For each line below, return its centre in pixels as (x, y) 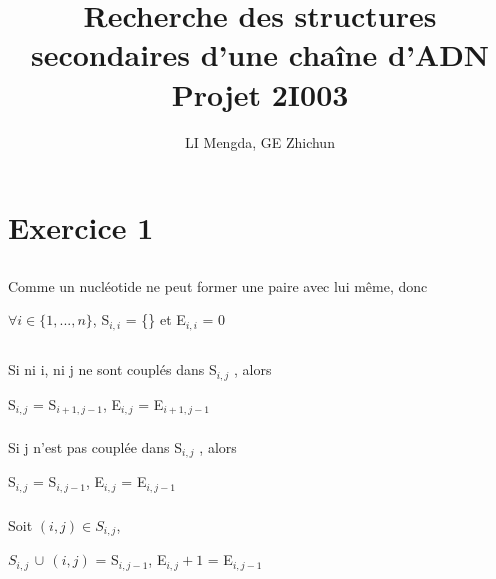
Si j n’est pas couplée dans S (95, 446)
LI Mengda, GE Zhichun (260, 141)
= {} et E (155, 319)
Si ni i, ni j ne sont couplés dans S (112, 369)
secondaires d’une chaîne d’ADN (260, 54)
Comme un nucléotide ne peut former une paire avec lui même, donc (218, 285)
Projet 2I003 (260, 93)
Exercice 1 (81, 227)
